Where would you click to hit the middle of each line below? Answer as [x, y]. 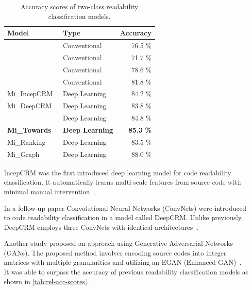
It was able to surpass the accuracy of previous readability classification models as [126, 272]
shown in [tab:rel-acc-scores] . [46, 281]
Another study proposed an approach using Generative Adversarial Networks [118, 243]
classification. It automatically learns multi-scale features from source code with [123, 182]
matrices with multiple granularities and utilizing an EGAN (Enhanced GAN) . [123, 262]
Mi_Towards [29, 129]
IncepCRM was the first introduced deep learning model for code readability [118, 172]
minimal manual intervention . [50, 191]
